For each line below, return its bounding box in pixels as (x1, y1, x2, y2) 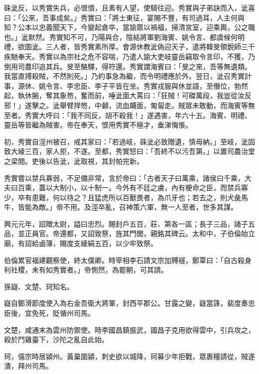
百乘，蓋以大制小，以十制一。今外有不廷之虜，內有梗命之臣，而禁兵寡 (17, 182, 248, 193)
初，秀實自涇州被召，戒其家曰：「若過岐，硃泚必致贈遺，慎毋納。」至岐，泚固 (4, 136, 255, 146)
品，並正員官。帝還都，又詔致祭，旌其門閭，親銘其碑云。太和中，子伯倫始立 (4, 228, 255, 239)
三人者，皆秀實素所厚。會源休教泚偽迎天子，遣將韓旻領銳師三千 (45, 41, 255, 52)
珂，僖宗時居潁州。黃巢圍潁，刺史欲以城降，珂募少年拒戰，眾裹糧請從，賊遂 (4, 351, 255, 361)
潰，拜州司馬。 (4, 361, 53, 371)
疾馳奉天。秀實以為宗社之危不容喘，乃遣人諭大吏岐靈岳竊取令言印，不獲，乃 (4, 51, 255, 61)
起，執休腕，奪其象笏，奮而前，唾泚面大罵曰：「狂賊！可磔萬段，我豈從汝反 (4, 90, 252, 101)
